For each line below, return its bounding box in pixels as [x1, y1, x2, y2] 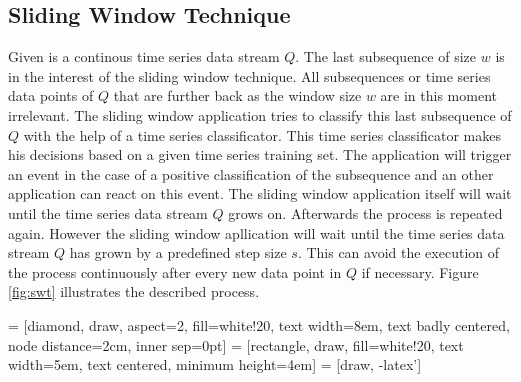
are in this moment [380, 85, 497, 106]
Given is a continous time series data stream [8, 46, 280, 67]
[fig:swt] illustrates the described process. [8, 281, 260, 302]
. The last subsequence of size [295, 46, 477, 67]
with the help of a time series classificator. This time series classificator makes [23, 124, 501, 145]
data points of [8, 85, 94, 106]
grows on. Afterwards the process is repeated [228, 202, 503, 223]
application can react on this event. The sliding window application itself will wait [8, 183, 512, 204]
